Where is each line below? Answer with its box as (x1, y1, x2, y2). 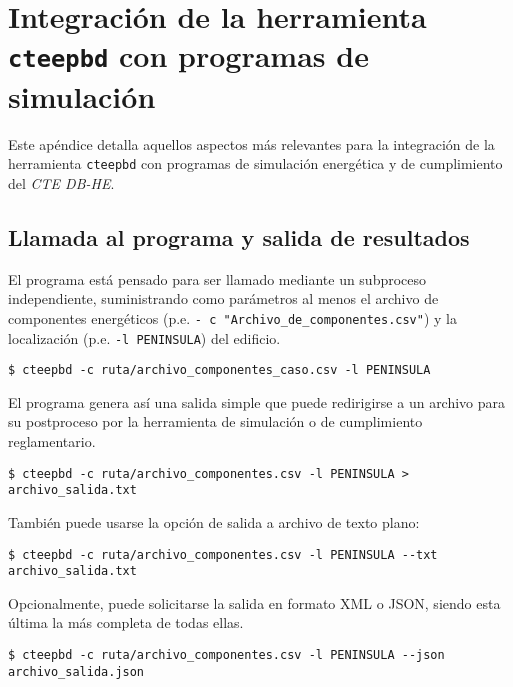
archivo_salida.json (8, 664, 145, 679)
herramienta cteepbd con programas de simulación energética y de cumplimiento (8, 153, 503, 174)
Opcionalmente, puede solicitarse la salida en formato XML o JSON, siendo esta (8, 592, 501, 613)
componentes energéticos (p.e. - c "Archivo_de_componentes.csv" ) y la (8, 307, 457, 328)
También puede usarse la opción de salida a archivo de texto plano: (8, 511, 420, 532)
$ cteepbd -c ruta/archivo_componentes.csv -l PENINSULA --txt (8, 547, 438, 562)
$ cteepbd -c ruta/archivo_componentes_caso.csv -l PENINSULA (8, 363, 431, 378)
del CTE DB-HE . (8, 172, 115, 193)
